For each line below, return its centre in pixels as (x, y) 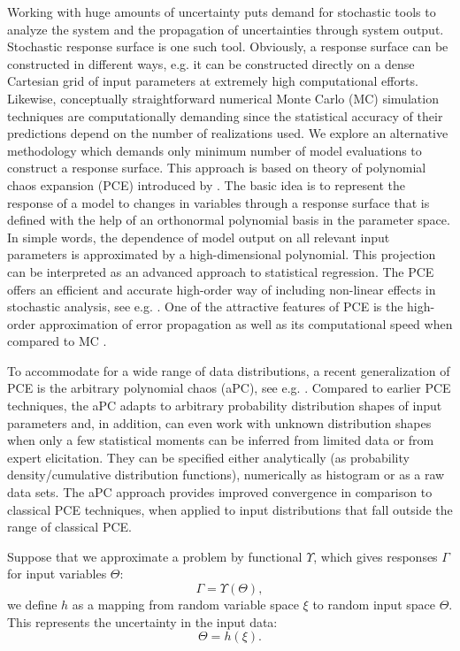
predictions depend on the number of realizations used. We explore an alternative (228, 133)
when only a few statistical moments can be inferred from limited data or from (221, 440)
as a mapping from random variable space (185, 604)
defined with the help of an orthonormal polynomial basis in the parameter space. (229, 220)
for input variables (57, 574)
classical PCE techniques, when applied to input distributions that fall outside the (230, 509)
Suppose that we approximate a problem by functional (155, 556)
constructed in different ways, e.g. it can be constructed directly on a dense (211, 63)
